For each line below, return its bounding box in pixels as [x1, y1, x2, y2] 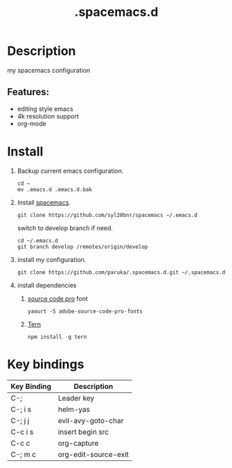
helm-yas [57, 404, 90, 414]
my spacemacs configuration [7, 66, 91, 74]
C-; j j [10, 415, 30, 425]
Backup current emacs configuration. [17, 166, 124, 175]
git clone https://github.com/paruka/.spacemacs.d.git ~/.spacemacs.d [17, 268, 226, 276]
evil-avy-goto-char [57, 415, 124, 425]
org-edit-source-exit [57, 449, 130, 459]
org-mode [17, 119, 46, 128]
